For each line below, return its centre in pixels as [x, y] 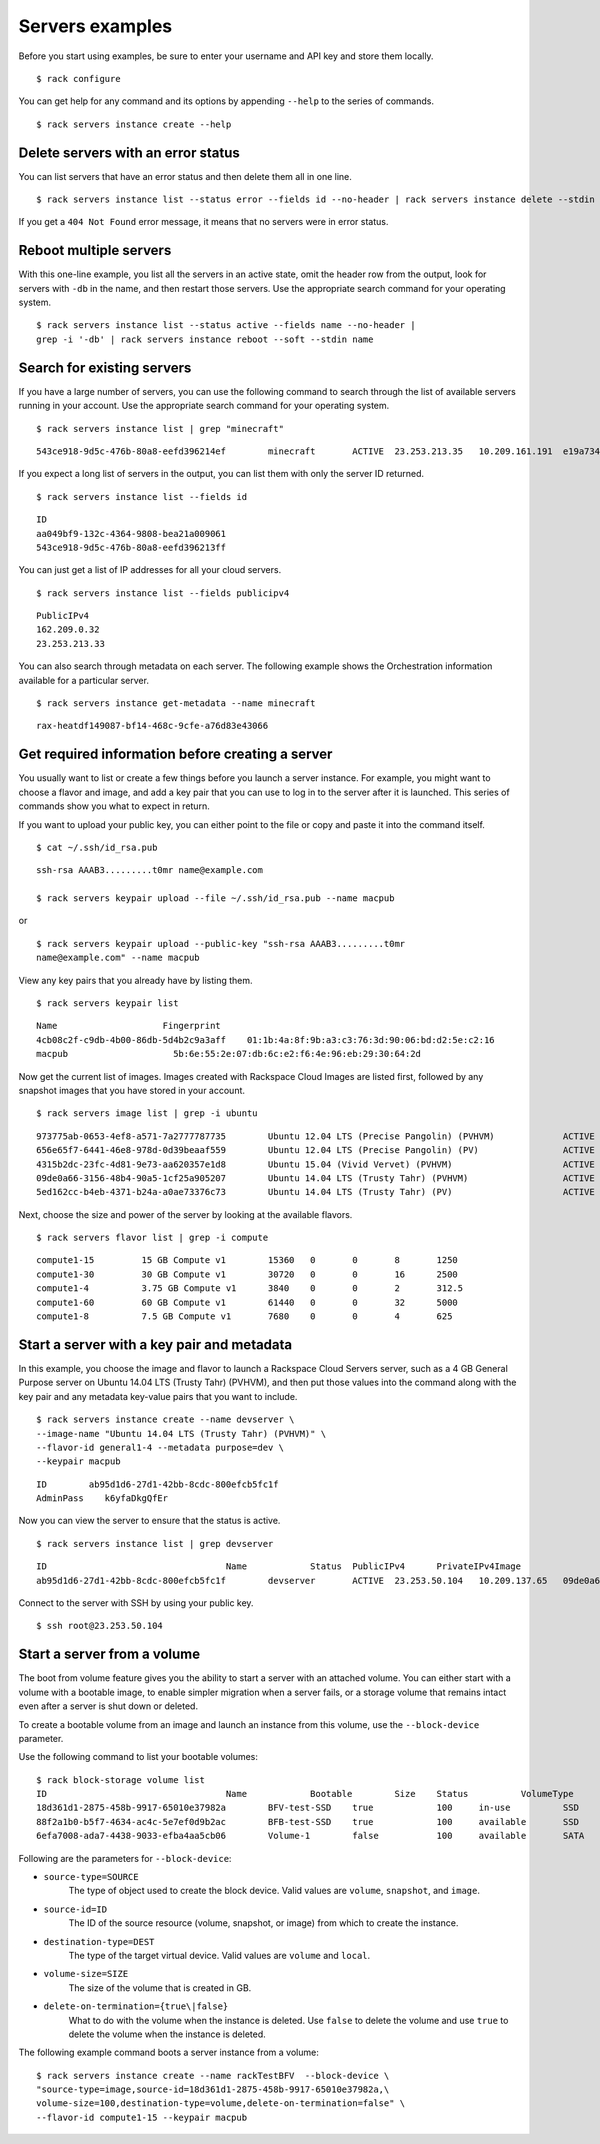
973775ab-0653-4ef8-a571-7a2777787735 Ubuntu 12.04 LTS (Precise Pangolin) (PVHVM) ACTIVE [315, 1136]
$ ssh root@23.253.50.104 [100, 1626]
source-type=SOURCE [91, 1877]
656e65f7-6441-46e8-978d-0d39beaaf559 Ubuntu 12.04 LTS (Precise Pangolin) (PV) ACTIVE [315, 1150]
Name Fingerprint [129, 1026]
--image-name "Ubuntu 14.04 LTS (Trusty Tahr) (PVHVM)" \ [181, 1433]
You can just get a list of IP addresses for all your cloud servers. [150, 570]
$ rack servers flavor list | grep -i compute [152, 1238]
